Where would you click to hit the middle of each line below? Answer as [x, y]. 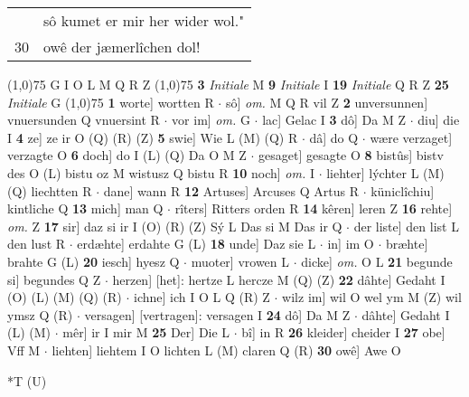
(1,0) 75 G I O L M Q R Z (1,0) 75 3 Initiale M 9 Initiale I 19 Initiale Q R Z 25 [228, 84]
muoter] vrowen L [240, 261]
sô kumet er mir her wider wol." [144, 20]
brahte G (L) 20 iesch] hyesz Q [94, 261]
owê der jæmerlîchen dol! [122, 47]
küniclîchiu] [403, 190]
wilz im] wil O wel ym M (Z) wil [372, 297]
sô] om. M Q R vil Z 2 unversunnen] [327, 102]
